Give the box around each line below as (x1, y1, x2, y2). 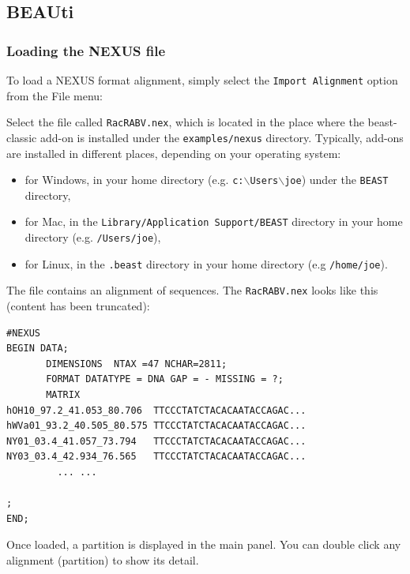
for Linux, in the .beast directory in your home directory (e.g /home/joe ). (24, 255, 388, 272)
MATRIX (46, 389, 81, 400)
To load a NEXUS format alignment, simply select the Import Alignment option (6, 72, 398, 88)
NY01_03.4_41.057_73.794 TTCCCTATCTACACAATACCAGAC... (6, 435, 307, 447)
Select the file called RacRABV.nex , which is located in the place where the (6, 114, 364, 130)
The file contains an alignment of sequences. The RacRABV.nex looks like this (6, 282, 378, 298)
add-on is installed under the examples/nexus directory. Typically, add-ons (39, 129, 404, 145)
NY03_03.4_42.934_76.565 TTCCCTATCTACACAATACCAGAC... (6, 451, 307, 463)
